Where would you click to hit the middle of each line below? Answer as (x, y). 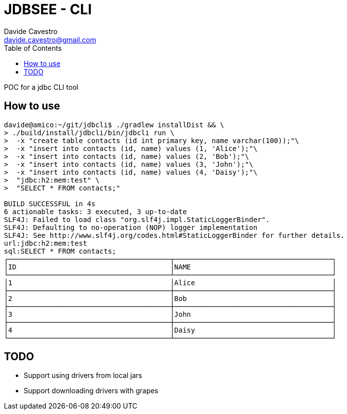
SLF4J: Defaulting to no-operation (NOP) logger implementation (131, 227)
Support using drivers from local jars (83, 376)
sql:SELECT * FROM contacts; (60, 251)
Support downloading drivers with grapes (91, 391)
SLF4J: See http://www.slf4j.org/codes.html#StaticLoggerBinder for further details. (174, 235)
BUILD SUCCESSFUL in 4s (50, 204)
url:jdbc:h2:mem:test (46, 243)
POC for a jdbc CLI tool (41, 87)
